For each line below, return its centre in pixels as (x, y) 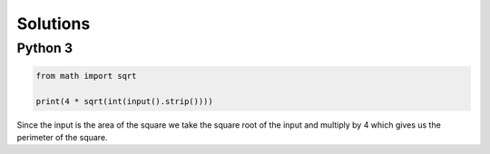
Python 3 (44, 48)
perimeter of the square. (62, 137)
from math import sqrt (86, 76)
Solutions (54, 24)
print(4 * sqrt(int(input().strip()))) (124, 101)
